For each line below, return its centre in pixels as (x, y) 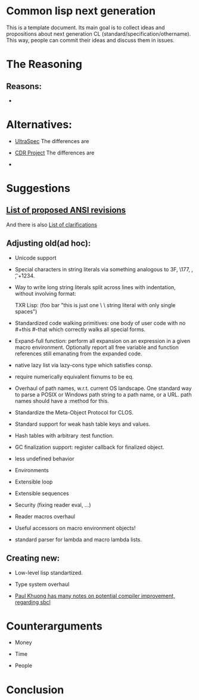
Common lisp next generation (81, 11)
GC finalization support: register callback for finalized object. (89, 447)
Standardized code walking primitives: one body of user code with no (100, 323)
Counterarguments (54, 626)
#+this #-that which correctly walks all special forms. (80, 329)
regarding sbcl (32, 602)
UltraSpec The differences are (52, 141)
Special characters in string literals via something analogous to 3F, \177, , (104, 269)
